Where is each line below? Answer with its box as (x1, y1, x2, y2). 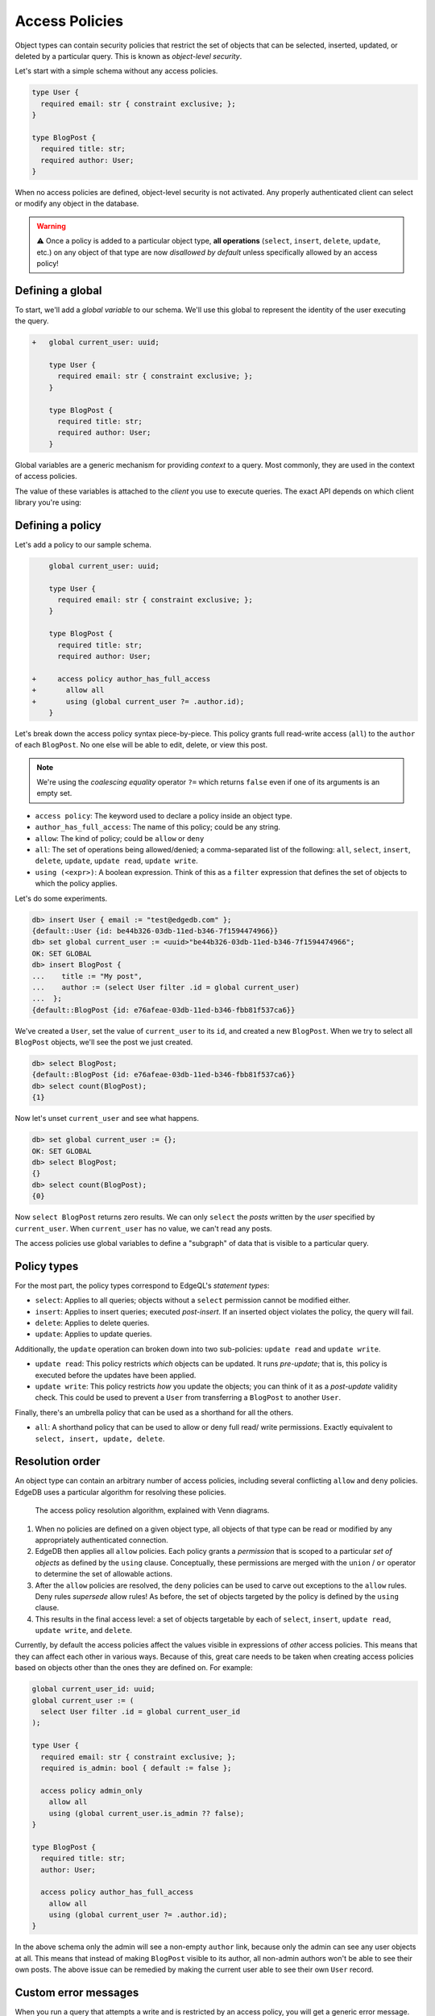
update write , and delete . (35, 1626, 133, 1635)
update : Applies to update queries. (35, 1329, 152, 1339)
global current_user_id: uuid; (31, 1685, 156, 1693)
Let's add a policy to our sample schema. (14, 539, 152, 549)
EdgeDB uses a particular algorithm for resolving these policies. (14, 1487, 226, 1497)
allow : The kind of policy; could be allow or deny (35, 833, 205, 843)
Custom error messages (14, 1986, 139, 2000)
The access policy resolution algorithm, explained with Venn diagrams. (35, 1506, 270, 1515)
